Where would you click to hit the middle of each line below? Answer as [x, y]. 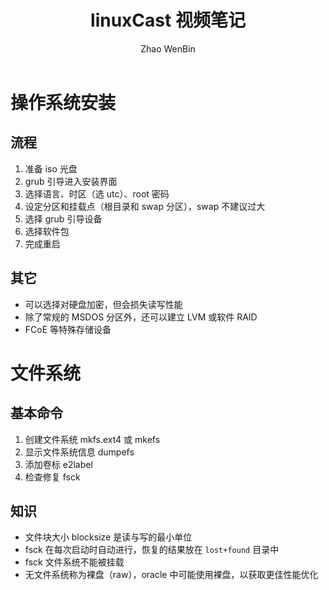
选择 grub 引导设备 [63, 218]
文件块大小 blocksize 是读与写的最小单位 [108, 537]
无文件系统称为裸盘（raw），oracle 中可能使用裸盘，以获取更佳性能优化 [171, 575]
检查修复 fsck [52, 477]
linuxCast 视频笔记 [168, 20]
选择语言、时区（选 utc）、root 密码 [97, 193]
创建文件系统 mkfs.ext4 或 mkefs [92, 439]
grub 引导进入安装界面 [71, 181]
